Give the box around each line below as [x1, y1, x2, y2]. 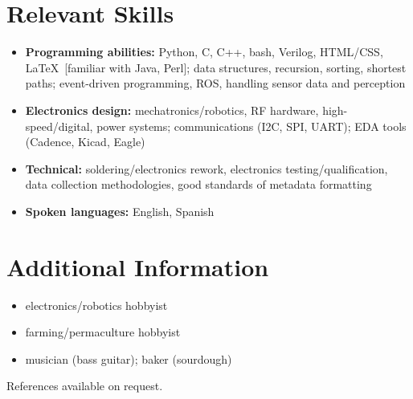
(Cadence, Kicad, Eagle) [25, 133, 145, 150]
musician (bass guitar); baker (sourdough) [25, 350, 232, 367]
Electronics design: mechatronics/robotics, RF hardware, [25, 101, 319, 118]
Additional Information [6, 250, 269, 283]
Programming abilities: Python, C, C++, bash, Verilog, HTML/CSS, [25, 43, 383, 60]
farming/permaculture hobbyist [25, 324, 181, 340]
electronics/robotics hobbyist [25, 296, 168, 313]
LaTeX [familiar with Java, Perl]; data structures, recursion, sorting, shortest [25, 59, 407, 75]
